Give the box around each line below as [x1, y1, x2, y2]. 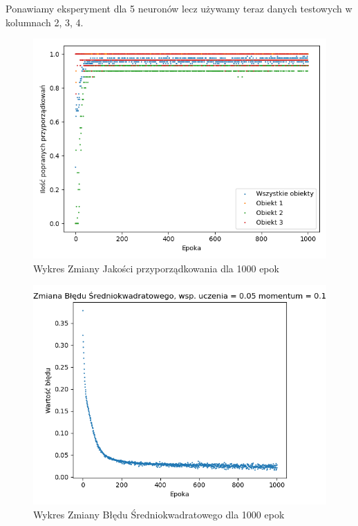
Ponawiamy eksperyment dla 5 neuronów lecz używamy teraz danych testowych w [6, 1, 352, 15]
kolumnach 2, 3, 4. [6, 15, 84, 29]
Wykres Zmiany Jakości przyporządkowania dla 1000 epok [33, 261, 279, 275]
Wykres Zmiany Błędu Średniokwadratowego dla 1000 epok [33, 507, 285, 521]
